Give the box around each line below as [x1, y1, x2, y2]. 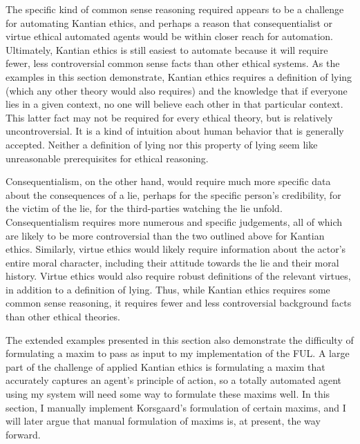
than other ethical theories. [6, 309, 120, 324]
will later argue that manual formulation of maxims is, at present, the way [6, 414, 321, 428]
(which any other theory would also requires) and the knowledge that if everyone [6, 83, 348, 97]
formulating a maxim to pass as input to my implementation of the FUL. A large [6, 346, 350, 360]
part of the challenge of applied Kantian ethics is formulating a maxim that [6, 359, 325, 374]
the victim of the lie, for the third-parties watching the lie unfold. [6, 201, 283, 215]
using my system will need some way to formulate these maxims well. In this [6, 387, 330, 401]
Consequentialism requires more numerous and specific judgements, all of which [6, 214, 343, 229]
